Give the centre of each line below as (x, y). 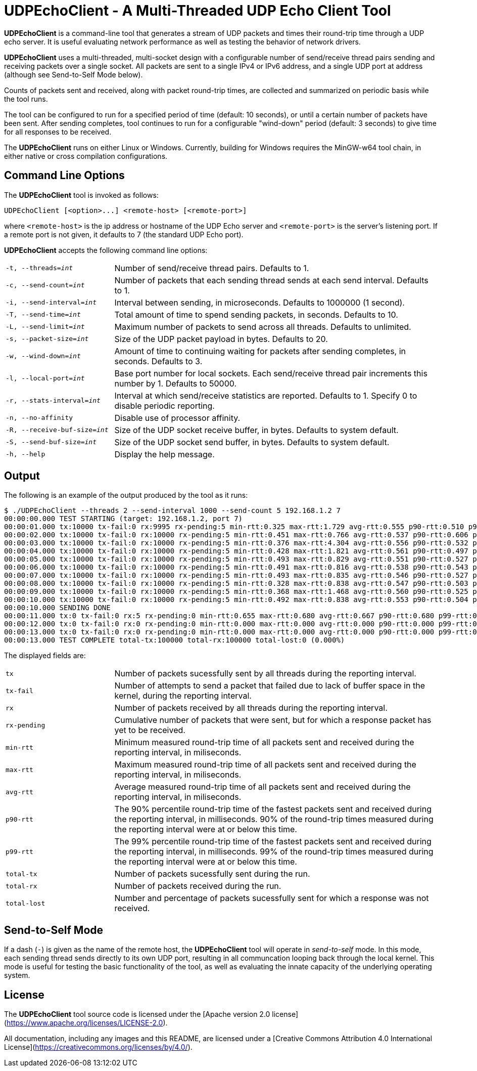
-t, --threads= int (39, 268)
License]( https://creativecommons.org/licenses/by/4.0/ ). (98, 1047)
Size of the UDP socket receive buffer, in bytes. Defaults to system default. (256, 430)
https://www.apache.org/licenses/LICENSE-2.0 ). (87, 1023)
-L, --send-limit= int (45, 327)
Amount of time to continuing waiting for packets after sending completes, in (260, 351)
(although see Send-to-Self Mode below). (74, 74)
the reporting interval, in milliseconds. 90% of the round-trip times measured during (274, 819)
